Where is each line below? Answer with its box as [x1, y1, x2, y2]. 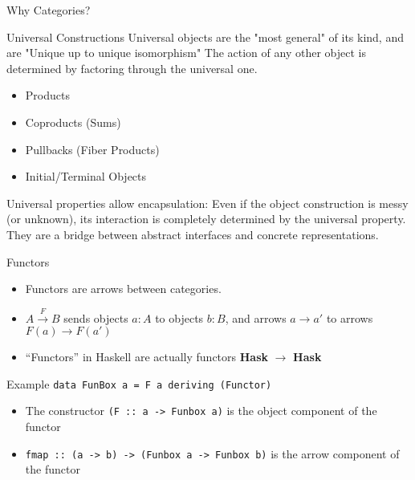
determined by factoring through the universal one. [6, 59, 258, 76]
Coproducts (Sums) [25, 113, 121, 130]
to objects [155, 309, 204, 326]
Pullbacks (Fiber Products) [25, 140, 160, 157]
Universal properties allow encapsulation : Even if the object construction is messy [6, 194, 409, 211]
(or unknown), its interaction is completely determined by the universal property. [6, 210, 406, 227]
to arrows [326, 309, 373, 326]
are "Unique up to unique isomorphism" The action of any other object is [6, 44, 366, 61]
